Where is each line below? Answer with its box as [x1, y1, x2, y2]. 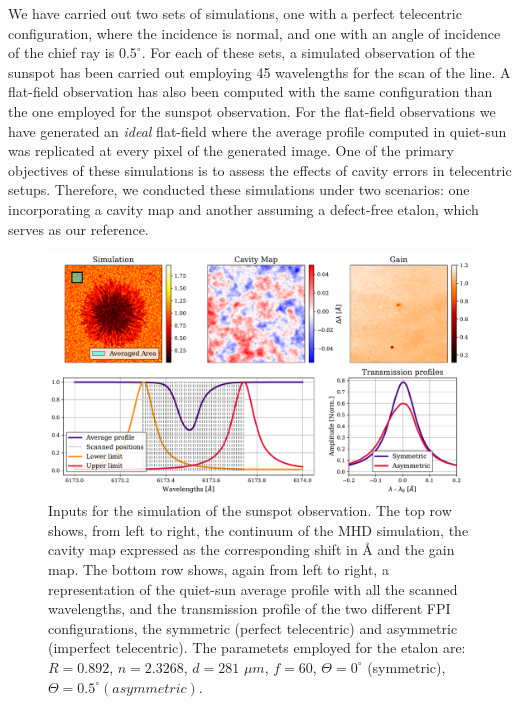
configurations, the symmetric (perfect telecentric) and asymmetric [48, 617, 458, 638]
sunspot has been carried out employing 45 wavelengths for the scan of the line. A [8, 61, 511, 82]
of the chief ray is [8, 42, 115, 63]
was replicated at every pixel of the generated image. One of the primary [8, 140, 454, 161]
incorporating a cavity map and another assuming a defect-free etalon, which [8, 198, 479, 219]
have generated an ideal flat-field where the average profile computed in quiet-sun [8, 120, 507, 141]
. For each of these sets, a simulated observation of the [141, 42, 475, 63]
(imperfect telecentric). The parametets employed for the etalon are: [48, 637, 466, 658]
